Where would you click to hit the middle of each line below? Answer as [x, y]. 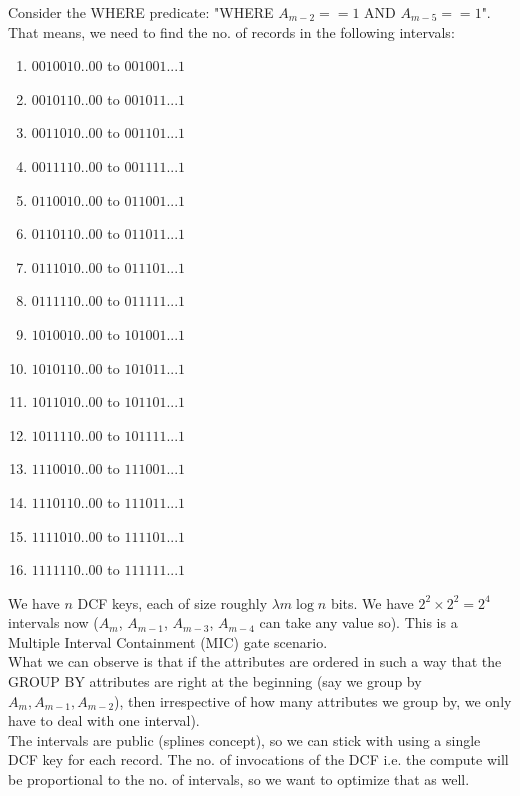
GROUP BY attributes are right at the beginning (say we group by [215, 681]
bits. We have [372, 602]
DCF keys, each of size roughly [172, 602]
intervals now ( [53, 622]
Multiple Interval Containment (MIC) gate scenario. [168, 641]
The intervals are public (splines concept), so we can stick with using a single [244, 739]
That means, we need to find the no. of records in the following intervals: [231, 31]
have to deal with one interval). [104, 720]
